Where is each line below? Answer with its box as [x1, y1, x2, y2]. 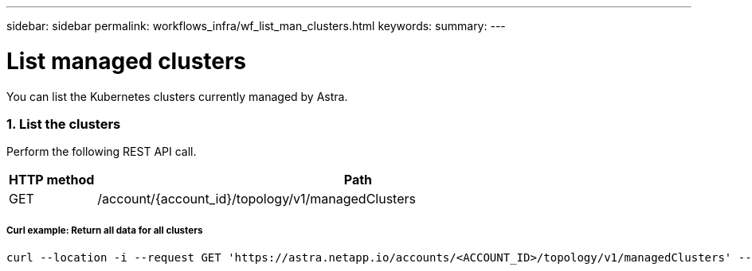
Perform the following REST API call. [6, 145, 197, 159]
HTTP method [9, 172, 95, 188]
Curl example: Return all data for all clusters [6, 224, 203, 236]
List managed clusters [6, 47, 247, 75]
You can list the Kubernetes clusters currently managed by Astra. [6, 89, 348, 103]
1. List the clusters [6, 115, 121, 132]
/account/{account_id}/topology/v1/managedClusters [97, 191, 416, 207]
